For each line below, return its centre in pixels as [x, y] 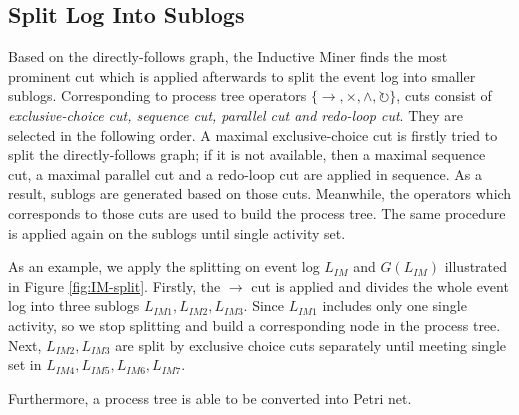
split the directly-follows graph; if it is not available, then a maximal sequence [247, 154]
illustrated [476, 266]
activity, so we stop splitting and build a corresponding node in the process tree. [254, 324]
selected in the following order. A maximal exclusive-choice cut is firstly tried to [253, 134]
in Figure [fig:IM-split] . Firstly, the [114, 285]
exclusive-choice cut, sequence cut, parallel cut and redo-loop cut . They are [235, 114]
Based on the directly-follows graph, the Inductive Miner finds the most [228, 56]
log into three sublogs [74, 305]
